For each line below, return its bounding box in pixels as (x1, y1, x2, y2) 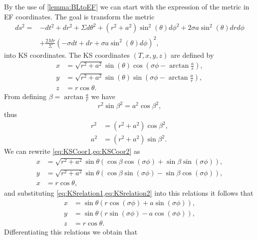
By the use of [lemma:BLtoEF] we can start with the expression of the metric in (4, 1, 250, 11)
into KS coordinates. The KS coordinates (4, 49, 130, 60)
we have (91, 91, 116, 102)
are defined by (171, 49, 214, 60)
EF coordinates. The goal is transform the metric (4, 11, 155, 21)
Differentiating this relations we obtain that (4, 227, 138, 237)
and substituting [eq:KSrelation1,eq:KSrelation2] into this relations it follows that (4, 188, 254, 198)
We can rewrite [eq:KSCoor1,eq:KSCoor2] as (4, 146, 140, 156)
